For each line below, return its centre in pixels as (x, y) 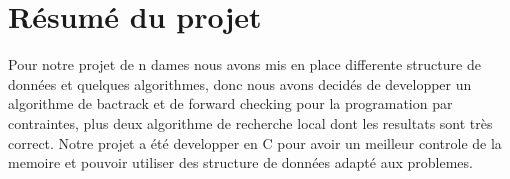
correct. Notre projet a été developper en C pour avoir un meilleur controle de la (255, 142)
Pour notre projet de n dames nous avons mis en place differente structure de (244, 64)
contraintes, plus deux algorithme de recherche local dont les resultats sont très (250, 122)
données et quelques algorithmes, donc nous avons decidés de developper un (240, 83)
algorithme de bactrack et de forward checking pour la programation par (230, 103)
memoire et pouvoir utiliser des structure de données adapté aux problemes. (240, 162)
